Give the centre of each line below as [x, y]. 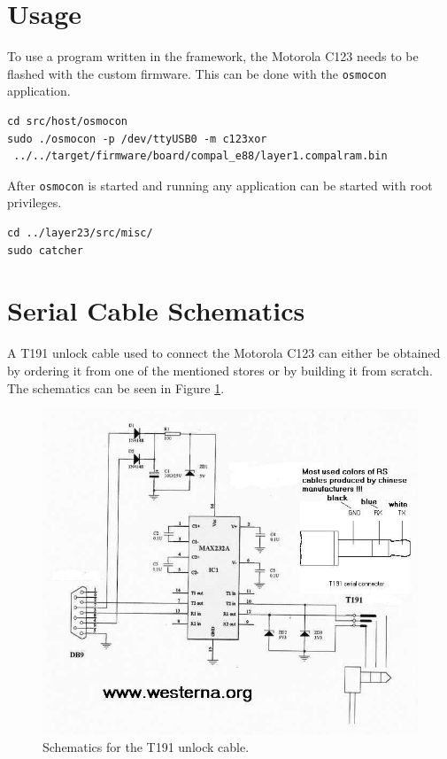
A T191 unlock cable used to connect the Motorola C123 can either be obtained [224, 353]
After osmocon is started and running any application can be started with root [220, 185]
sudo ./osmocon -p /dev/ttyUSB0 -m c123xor [137, 139]
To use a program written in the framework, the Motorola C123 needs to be [213, 56]
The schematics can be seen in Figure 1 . [116, 387]
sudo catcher [45, 250]
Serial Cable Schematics [156, 310]
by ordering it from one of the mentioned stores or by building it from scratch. [220, 370]
